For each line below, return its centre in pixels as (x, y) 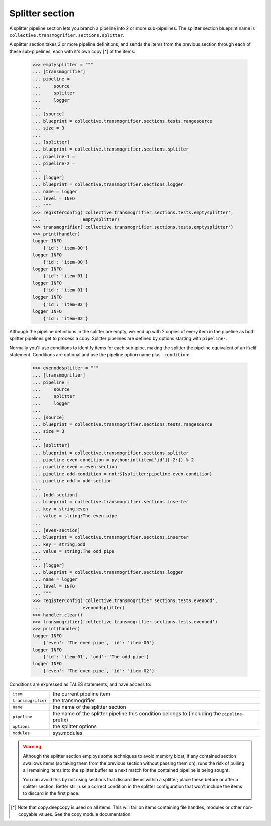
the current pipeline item (81, 694)
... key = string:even (60, 509)
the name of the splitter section (89, 707)
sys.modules (67, 733)
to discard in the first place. (51, 793)
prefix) (60, 720)
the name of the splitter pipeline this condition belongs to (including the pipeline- (149, 714)
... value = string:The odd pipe (74, 551)
